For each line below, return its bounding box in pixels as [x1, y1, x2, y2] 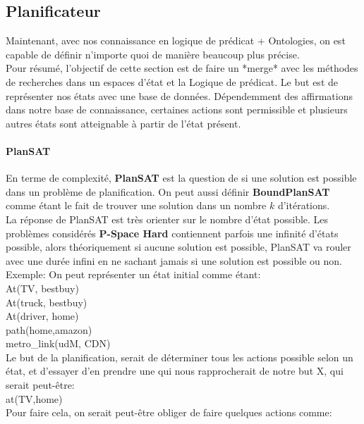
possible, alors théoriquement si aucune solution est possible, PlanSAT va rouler [6, 239, 351, 254]
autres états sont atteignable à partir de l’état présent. [6, 116, 241, 130]
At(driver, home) [6, 308, 79, 323]
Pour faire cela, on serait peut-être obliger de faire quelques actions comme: [6, 405, 332, 420]
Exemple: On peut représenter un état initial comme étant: [6, 267, 261, 282]
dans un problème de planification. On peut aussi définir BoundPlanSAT [6, 184, 330, 199]
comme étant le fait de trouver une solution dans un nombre [6, 198, 267, 213]
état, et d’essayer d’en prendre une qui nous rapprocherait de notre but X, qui [6, 363, 344, 378]
